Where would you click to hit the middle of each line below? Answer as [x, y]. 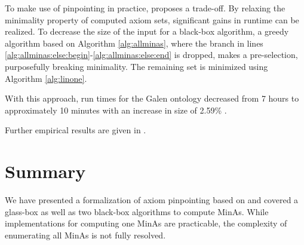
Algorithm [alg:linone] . [46, 78]
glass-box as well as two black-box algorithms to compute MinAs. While [137, 211]
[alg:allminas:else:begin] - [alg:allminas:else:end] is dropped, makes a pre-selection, [151, 55]
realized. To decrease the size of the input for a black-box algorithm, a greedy [147, 31]
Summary [45, 171]
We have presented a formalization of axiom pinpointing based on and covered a [152, 200]
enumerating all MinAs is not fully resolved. [85, 235]
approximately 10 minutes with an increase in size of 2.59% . [116, 110]
